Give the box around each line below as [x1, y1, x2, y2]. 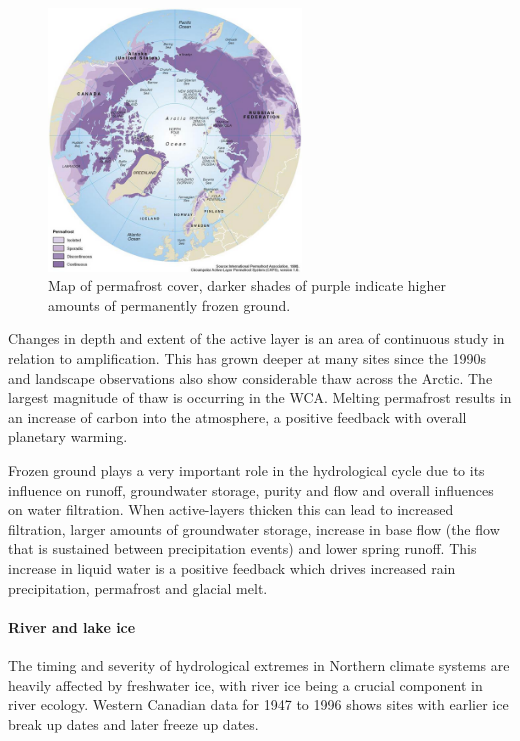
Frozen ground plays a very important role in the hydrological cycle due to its [8, 460, 485, 481]
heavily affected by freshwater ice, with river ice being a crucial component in [8, 674, 483, 695]
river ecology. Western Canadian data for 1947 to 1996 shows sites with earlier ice [8, 694, 509, 715]
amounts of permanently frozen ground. [48, 294, 291, 315]
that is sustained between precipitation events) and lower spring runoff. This [8, 538, 477, 559]
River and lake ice [8, 616, 136, 637]
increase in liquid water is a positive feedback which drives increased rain [8, 558, 456, 579]
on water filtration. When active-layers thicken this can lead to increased [8, 499, 454, 520]
